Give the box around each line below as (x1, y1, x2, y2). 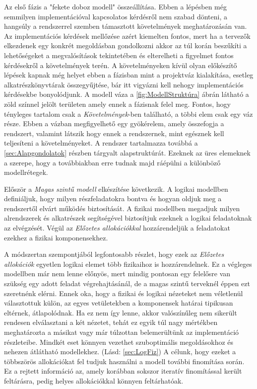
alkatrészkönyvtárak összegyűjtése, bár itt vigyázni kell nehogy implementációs (4, 79, 244, 89)
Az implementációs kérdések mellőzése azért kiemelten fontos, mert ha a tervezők (4, 30, 251, 41)
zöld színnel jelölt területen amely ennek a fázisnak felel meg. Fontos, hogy (4, 98, 231, 109)
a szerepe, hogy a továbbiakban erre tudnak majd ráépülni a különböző (4, 157, 221, 167)
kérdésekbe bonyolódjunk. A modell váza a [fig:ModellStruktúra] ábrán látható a (4, 89, 249, 99)
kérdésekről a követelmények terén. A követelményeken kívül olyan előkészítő (4, 60, 237, 70)
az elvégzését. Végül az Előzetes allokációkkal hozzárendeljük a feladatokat (4, 223, 230, 233)
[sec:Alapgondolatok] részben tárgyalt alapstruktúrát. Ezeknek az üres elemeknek (4, 147, 251, 157)
